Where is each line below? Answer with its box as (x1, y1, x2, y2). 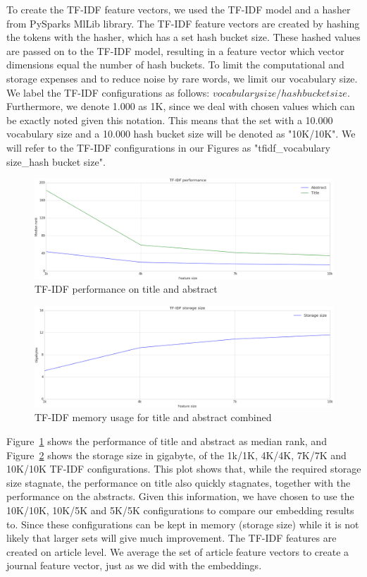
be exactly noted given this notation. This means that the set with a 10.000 (6, 112, 333, 127)
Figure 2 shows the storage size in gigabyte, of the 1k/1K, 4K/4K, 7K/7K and (6, 447, 347, 462)
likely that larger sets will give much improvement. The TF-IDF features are (6, 530, 337, 545)
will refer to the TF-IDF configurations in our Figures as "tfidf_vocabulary (6, 140, 330, 154)
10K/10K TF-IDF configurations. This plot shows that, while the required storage (6, 461, 361, 476)
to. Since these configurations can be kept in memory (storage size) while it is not (6, 516, 359, 531)
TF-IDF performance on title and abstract (35, 281, 218, 296)
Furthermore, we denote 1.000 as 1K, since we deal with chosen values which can (6, 99, 355, 114)
